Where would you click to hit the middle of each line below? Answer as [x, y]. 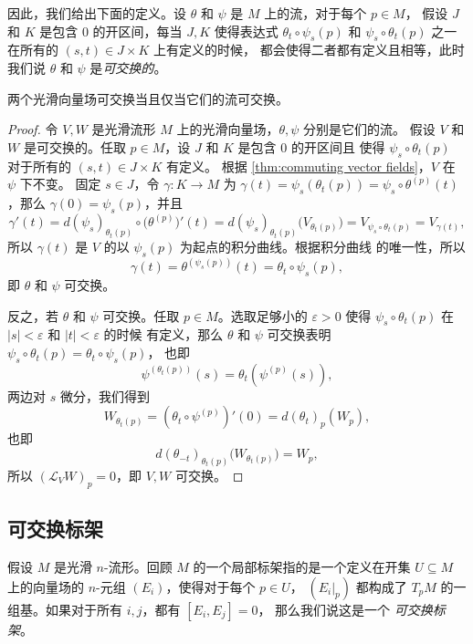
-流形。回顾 [138, 566]
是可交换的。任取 [74, 146]
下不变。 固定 [60, 184]
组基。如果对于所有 [65, 609]
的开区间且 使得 [338, 146]
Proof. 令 [33, 129]
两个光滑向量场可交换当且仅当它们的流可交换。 [148, 98]
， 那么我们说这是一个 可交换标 [352, 609]
